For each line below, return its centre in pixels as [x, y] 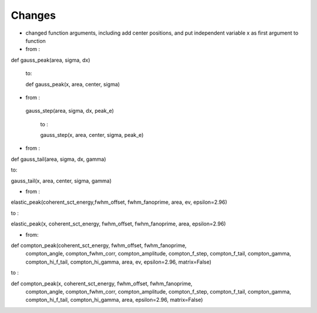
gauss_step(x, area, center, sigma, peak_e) [92, 135]
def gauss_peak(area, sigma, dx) [50, 60]
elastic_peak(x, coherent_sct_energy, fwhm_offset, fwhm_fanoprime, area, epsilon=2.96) [118, 224]
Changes [33, 15]
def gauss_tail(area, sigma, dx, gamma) [58, 159]
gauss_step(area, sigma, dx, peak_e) [70, 111]
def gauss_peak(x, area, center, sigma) [73, 84]
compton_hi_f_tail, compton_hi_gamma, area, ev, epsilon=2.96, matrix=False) [118, 262]
